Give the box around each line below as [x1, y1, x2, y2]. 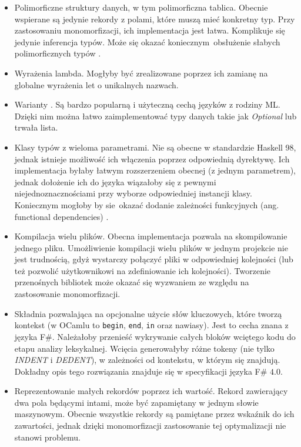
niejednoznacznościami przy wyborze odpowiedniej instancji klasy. [14, 187, 252, 199]
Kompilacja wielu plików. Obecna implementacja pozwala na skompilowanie [14, 230, 287, 242]
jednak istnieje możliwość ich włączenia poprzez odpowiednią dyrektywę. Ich [14, 152, 290, 165]
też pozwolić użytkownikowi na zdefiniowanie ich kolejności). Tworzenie [14, 264, 271, 276]
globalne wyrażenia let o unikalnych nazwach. [14, 78, 179, 91]
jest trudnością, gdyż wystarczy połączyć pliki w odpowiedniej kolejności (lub [14, 253, 293, 265]
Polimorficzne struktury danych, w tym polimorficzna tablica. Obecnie [14, 1, 268, 13]
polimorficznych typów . [14, 47, 101, 59]
